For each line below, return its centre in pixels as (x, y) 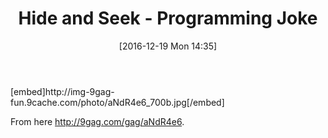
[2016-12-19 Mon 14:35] (168, 46)
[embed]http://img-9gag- (62, 91)
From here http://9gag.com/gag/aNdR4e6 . (97, 121)
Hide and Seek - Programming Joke (168, 18)
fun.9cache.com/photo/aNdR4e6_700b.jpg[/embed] (117, 102)
